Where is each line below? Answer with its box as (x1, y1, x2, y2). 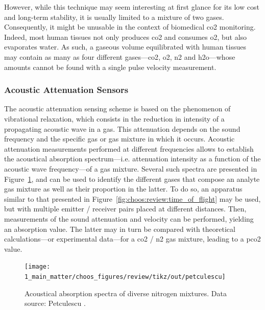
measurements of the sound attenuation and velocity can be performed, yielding (4, 213, 254, 224)
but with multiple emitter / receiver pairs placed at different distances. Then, (4, 203, 247, 214)
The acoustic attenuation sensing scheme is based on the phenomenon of (4, 103, 231, 114)
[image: (25, 263, 51, 271)
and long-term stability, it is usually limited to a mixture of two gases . (4, 11, 224, 22)
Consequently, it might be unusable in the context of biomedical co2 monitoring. (4, 21, 256, 32)
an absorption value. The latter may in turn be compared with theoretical (4, 223, 235, 234)
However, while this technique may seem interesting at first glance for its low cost (4, 2, 259, 12)
